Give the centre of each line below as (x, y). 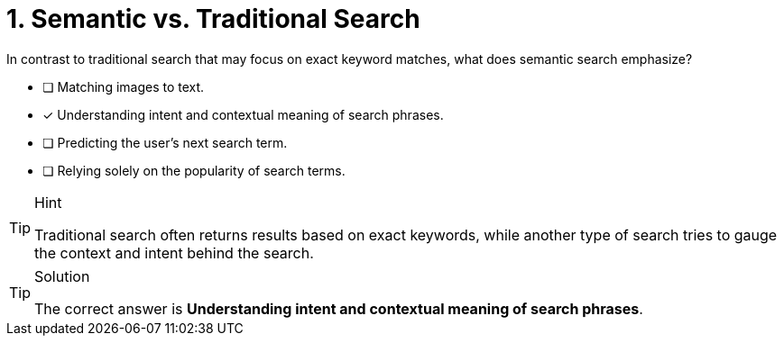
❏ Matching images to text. (124, 86)
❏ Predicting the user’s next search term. (165, 142)
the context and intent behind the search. (174, 253)
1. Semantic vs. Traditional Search (213, 19)
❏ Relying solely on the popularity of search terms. (194, 170)
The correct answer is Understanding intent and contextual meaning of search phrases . (339, 308)
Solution (62, 276)
